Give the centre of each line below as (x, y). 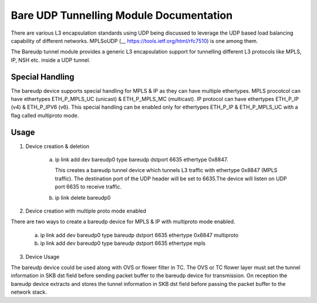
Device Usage (43, 257)
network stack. (29, 292)
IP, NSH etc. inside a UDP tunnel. (50, 60)
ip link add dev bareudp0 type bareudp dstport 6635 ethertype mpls (123, 243)
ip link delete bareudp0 (83, 197)
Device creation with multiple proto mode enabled (86, 211)
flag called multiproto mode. (45, 115)
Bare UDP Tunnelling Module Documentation (122, 15)
